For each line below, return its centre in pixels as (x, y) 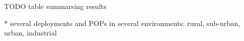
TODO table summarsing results (56, 6)
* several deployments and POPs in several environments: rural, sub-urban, (122, 23)
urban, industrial (30, 33)
